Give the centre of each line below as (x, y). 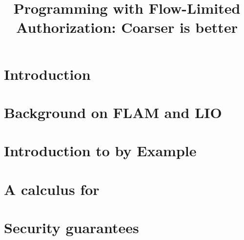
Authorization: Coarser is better (127, 27)
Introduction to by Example (100, 151)
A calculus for (52, 189)
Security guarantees (71, 228)
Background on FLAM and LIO (113, 112)
